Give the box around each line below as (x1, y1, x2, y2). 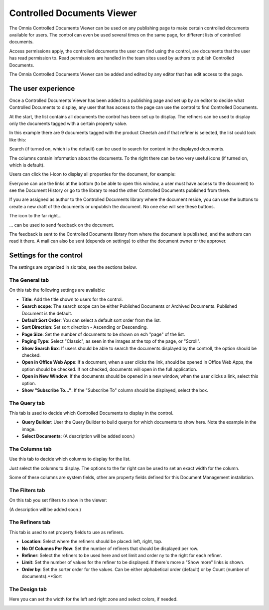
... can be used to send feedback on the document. (9, 222, 115, 228)
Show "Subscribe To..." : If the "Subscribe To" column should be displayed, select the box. (21, 387, 209, 393)
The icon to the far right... (9, 213, 62, 219)
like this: (9, 136, 26, 142)
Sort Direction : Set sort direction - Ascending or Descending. (21, 324, 148, 330)
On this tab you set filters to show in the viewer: (9, 497, 107, 503)
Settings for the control (9, 251, 83, 260)
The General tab (9, 277, 49, 284)
